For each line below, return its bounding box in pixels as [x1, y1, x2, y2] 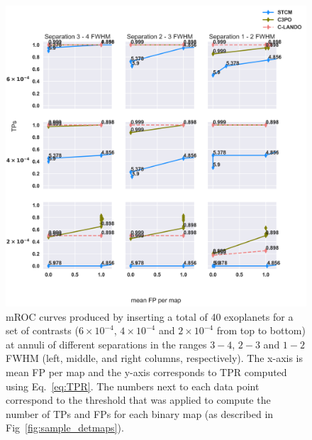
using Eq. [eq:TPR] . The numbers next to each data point [6, 378, 260, 393]
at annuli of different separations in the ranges [6, 336, 207, 351]
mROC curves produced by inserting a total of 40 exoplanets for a [6, 309, 294, 324]
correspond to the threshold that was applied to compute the [6, 392, 271, 407]
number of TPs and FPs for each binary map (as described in [6, 406, 274, 421]
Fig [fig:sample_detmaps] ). [6, 420, 124, 435]
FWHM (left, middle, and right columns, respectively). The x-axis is [6, 351, 303, 365]
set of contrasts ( [6, 323, 79, 338]
